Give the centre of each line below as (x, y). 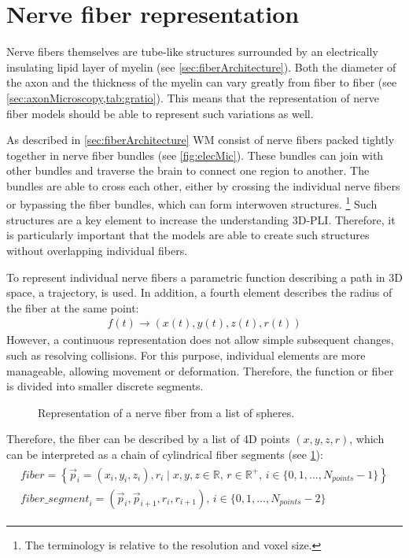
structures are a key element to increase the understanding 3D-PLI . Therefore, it (201, 219)
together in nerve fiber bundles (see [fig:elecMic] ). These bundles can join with (195, 155)
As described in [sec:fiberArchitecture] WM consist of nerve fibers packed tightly (201, 140)
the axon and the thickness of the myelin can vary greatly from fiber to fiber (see (202, 82)
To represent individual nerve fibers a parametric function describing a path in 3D (204, 277)
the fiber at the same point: (73, 307)
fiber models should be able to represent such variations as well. (160, 113)
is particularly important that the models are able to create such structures (188, 235)
